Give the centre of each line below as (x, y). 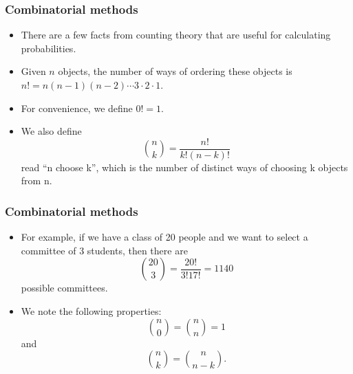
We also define (51, 131)
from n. (36, 180)
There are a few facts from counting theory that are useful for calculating (176, 35)
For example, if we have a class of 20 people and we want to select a (164, 237)
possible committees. (64, 288)
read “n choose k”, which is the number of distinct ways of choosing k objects (184, 167)
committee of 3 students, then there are (104, 250)
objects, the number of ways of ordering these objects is (175, 71)
